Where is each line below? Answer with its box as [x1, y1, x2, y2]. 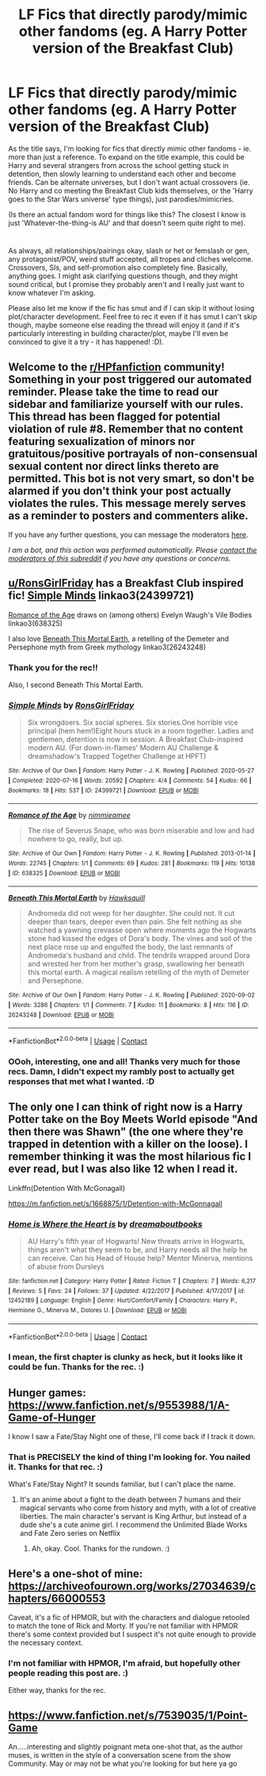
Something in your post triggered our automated [8, 373, 252, 386]
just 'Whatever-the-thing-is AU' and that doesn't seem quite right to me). [8, 218, 246, 228]
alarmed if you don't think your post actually [8, 484, 232, 497]
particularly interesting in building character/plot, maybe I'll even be [8, 329, 229, 339]
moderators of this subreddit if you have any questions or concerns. [8, 553, 231, 563]
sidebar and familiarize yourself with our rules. [8, 397, 244, 411]
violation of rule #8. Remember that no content [8, 422, 244, 435]
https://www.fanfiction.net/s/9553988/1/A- [8, 1398, 230, 1412]
